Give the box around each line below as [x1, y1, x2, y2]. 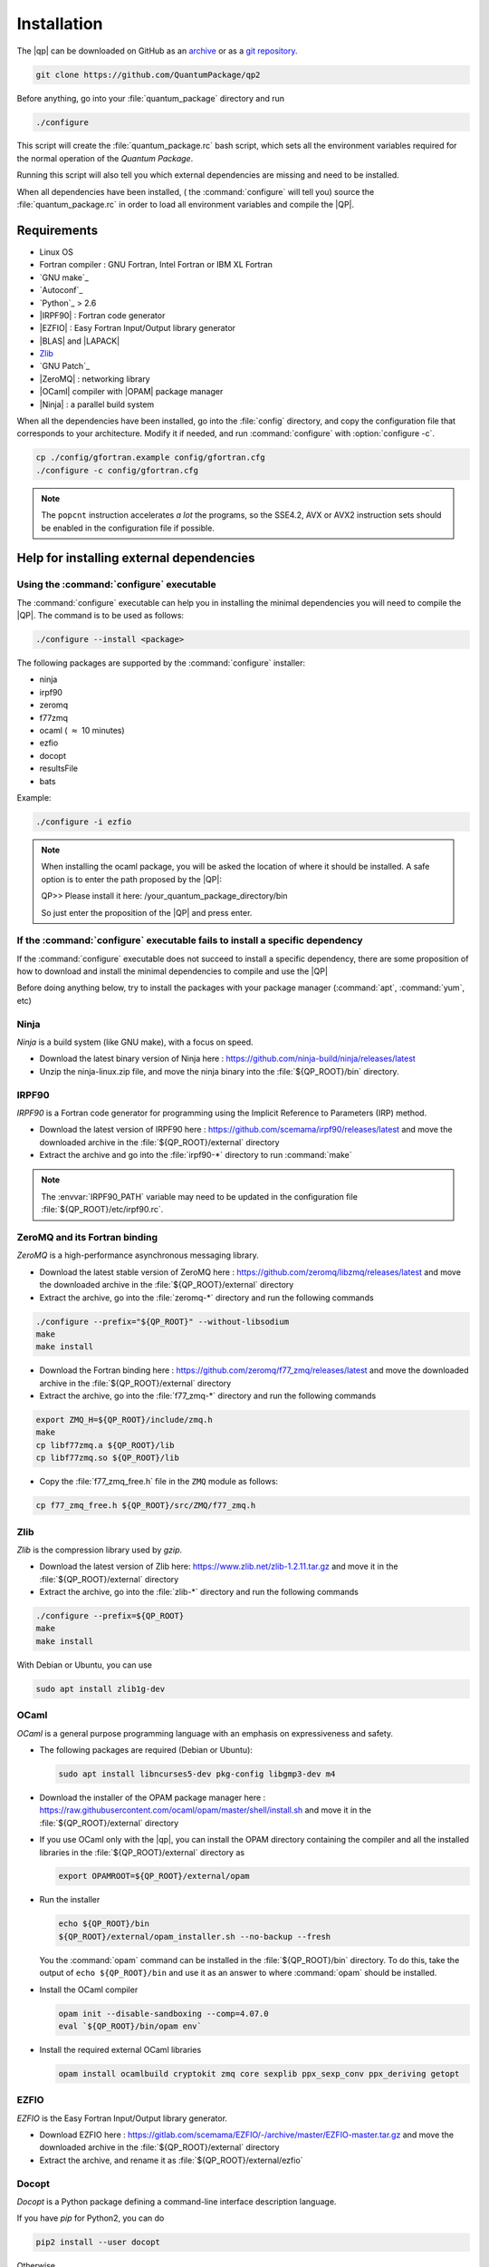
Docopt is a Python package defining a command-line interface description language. [16, 2196, 337, 2207]
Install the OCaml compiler [39, 1984, 139, 1995]
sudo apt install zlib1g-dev [35, 1683, 166, 1694]
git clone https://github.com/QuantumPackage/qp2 [35, 69, 261, 80]
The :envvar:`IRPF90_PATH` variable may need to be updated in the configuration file [41, 1191, 358, 1202]
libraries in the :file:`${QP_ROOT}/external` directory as [39, 1846, 244, 1858]
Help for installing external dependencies [16, 550, 255, 566]
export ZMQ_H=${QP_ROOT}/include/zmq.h [35, 1415, 213, 1425]
